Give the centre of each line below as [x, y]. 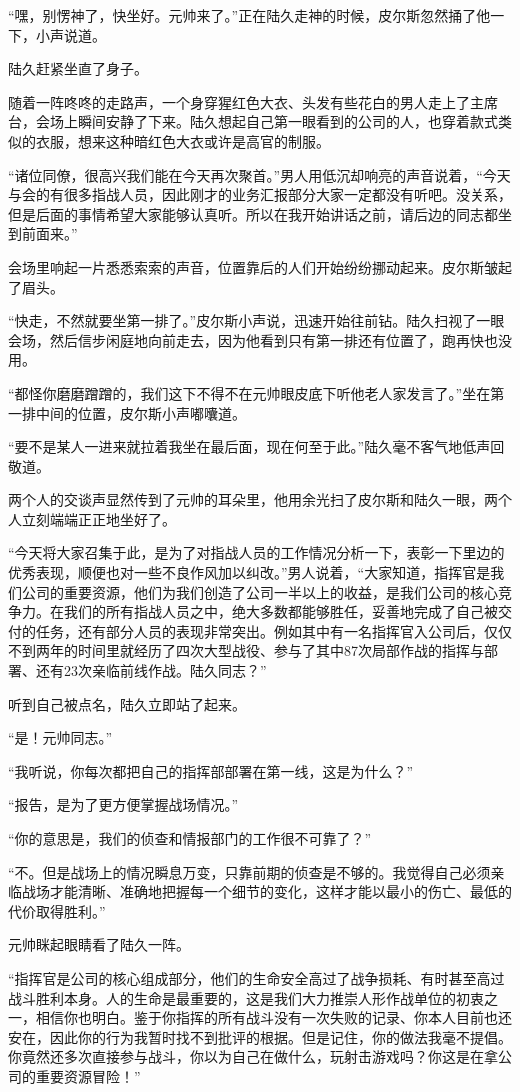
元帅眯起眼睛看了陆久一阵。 [99, 944]
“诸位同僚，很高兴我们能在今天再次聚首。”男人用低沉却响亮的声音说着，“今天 [259, 174]
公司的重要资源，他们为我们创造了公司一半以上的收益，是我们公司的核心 [259, 591]
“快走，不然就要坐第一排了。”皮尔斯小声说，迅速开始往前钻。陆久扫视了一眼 [256, 320]
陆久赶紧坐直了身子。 [78, 68]
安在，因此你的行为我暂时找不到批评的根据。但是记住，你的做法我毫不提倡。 [260, 1036]
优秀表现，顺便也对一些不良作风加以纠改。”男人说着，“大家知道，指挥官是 [249, 572]
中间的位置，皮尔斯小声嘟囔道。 [140, 412]
